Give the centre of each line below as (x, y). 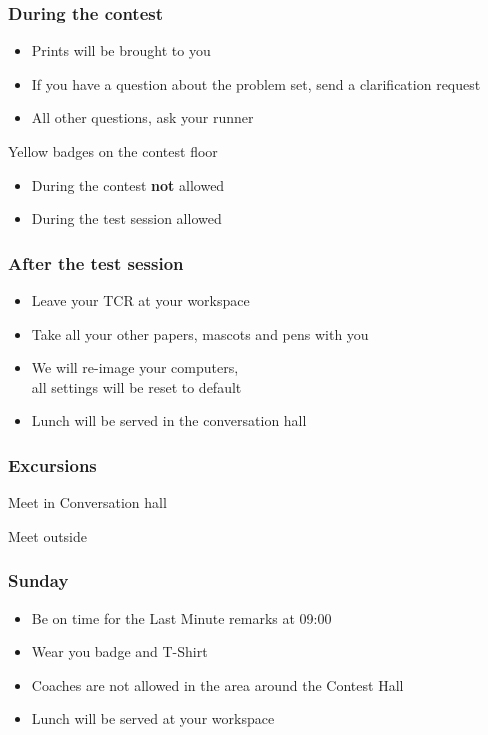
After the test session (96, 262)
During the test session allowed (126, 218)
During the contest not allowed (128, 184)
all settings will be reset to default (136, 386)
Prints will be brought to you (121, 50)
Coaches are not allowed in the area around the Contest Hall (217, 684)
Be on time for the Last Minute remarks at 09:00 (181, 617)
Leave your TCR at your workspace (140, 300)
